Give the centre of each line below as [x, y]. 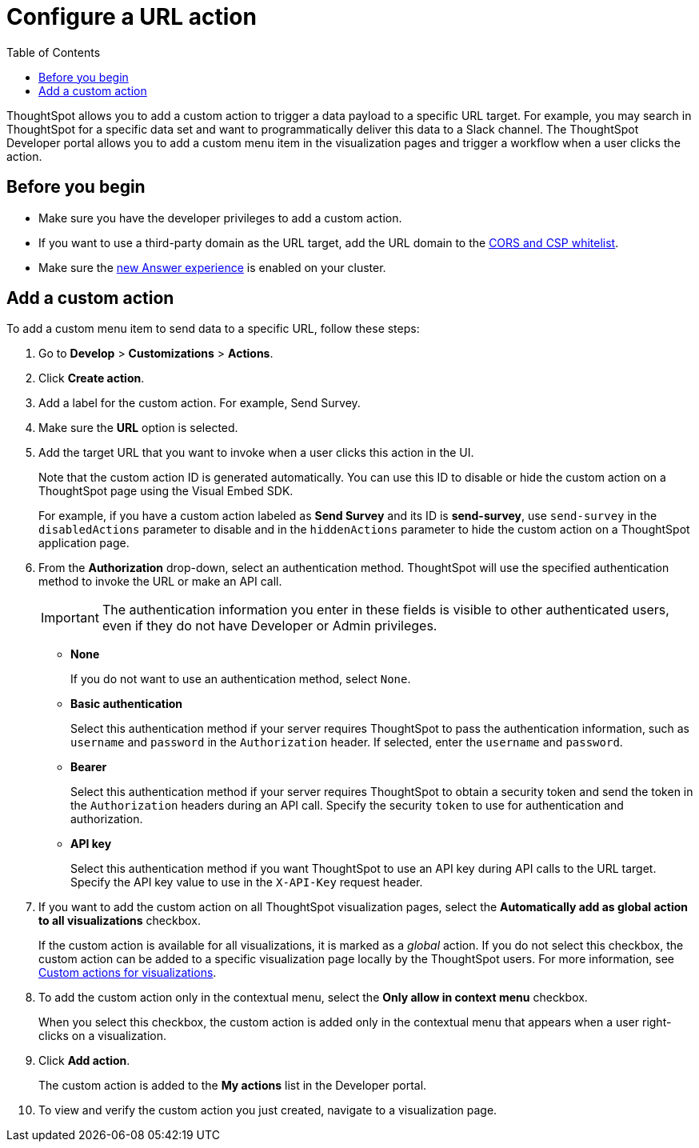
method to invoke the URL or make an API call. [160, 582]
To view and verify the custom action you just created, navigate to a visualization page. [268, 1110]
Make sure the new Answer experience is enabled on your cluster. [212, 267]
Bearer [89, 767]
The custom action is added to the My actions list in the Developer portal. [233, 1086]
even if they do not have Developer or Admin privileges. [270, 626]
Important [70, 618]
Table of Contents [54, 52]
